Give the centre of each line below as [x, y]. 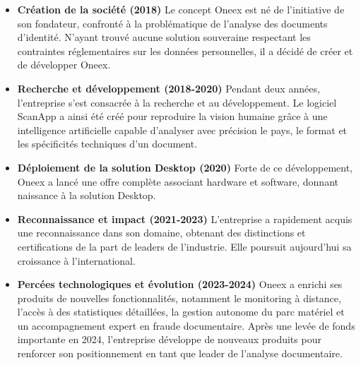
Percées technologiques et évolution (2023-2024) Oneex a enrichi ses [180, 284]
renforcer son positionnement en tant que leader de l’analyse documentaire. [180, 353]
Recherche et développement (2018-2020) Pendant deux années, [168, 88]
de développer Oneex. [64, 65]
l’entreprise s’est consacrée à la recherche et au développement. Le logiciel [177, 102]
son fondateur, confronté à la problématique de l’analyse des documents [172, 23]
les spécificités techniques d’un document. [107, 144]
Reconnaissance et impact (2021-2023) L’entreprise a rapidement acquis [185, 219]
